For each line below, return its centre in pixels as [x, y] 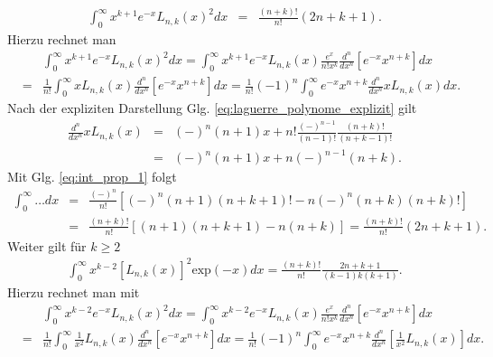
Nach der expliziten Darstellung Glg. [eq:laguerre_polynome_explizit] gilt [212, 107]
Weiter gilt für [47, 245]
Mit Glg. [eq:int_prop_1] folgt [92, 177]
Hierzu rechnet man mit [74, 292]
